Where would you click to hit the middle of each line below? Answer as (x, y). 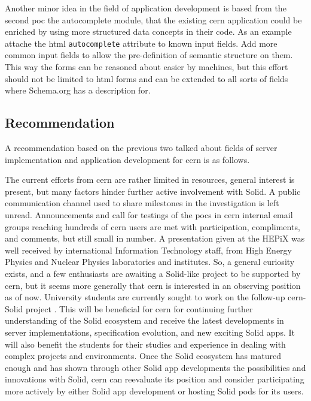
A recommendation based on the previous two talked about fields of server (141, 148)
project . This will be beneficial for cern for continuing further (139, 308)
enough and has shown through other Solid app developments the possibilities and (155, 367)
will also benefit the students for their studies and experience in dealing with (145, 344)
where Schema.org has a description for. (78, 90)
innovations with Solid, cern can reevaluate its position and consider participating (155, 379)
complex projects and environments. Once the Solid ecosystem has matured (143, 356)
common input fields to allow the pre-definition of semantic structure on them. (149, 55)
